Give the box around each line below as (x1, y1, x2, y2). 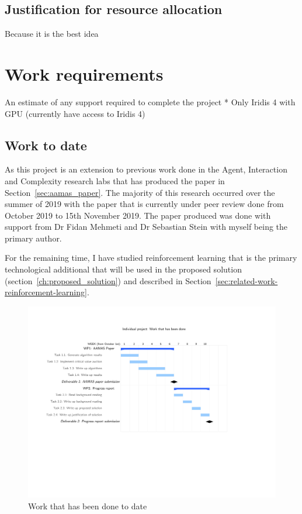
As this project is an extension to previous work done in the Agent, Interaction (5, 163, 287, 175)
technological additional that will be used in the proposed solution (5, 263, 242, 275)
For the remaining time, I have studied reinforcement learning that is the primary (5, 251, 297, 264)
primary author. (5, 232, 62, 244)
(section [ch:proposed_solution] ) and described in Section (5, 274, 211, 287)
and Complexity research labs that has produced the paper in (5, 174, 225, 187)
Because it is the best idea (5, 27, 99, 40)
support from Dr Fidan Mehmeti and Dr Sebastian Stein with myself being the (5, 220, 288, 233)
